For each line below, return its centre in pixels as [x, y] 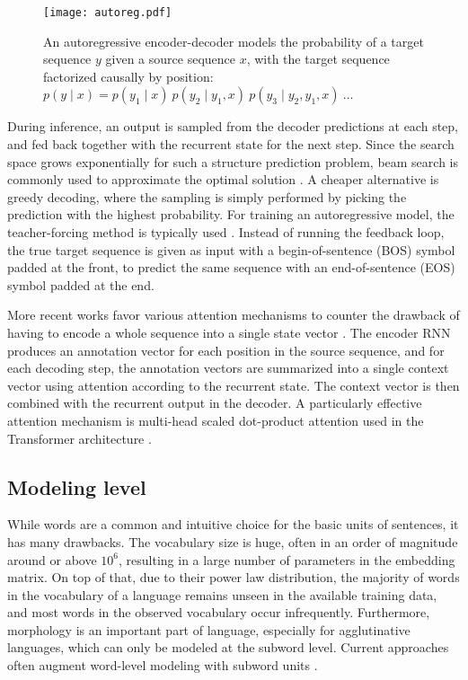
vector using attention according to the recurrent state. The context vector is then [234, 385]
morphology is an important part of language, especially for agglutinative [209, 629]
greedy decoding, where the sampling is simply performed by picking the [207, 196]
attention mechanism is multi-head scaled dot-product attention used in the [216, 420]
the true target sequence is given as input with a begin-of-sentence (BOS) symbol [231, 249]
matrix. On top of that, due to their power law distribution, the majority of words [234, 577]
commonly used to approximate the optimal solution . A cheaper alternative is [223, 179]
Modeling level [77, 486]
